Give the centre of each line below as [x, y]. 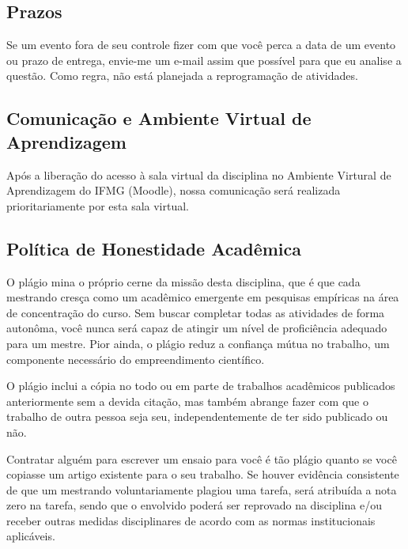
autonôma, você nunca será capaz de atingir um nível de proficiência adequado [197, 328]
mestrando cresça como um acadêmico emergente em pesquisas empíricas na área [203, 297]
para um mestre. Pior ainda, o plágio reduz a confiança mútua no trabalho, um [198, 343]
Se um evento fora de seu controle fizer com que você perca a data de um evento [201, 45]
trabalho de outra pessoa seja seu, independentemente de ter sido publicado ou [197, 416]
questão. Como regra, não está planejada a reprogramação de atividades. [182, 76]
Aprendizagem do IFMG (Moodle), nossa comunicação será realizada [174, 190]
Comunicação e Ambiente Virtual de [159, 118]
